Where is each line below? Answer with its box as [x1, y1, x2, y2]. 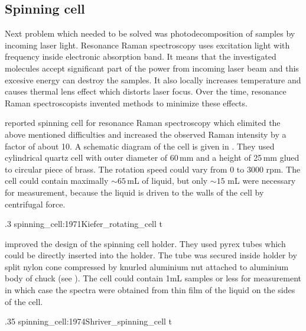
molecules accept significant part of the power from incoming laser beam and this [5, 61, 299, 74]
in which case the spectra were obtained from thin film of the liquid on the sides [5, 284, 295, 296]
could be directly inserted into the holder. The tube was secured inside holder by [5, 249, 297, 261]
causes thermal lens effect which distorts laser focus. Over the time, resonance [5, 85, 287, 98]
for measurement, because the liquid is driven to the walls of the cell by [5, 186, 264, 198]
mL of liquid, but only [127, 174, 208, 187]
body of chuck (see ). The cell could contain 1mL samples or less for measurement [5, 272, 301, 284]
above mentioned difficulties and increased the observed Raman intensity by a [5, 128, 287, 140]
